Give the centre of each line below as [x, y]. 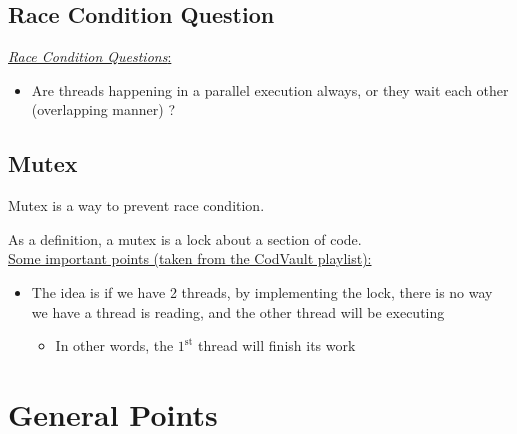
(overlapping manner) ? [103, 109]
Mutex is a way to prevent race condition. [136, 205]
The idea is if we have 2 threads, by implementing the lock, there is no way [262, 291]
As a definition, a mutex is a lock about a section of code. [185, 238]
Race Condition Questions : [90, 56]
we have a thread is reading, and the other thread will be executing [238, 311]
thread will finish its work [276, 345]
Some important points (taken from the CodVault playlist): [190, 258]
